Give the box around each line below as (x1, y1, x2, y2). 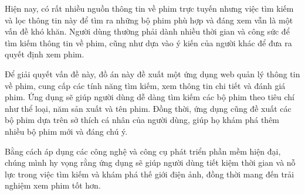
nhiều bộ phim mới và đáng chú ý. (5, 125, 128, 137)
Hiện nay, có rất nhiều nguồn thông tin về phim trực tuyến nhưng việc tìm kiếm (5, 2, 294, 14)
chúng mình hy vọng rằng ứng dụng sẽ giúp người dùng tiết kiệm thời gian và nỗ (5, 156, 296, 169)
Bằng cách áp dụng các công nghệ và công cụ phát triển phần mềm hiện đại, (5, 145, 281, 157)
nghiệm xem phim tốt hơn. (5, 179, 101, 191)
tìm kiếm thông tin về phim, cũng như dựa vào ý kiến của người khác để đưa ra (5, 36, 292, 49)
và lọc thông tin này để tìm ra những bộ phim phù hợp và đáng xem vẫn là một (5, 13, 293, 26)
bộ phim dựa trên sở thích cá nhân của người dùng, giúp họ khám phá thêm (5, 114, 280, 126)
